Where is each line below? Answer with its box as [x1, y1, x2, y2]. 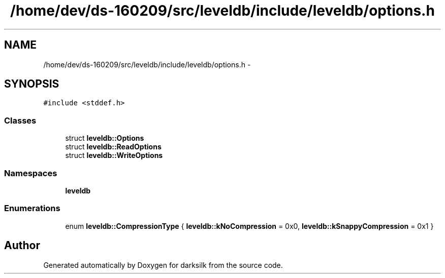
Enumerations [4, 203, 60, 214]
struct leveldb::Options [65, 134, 144, 143]
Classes [4, 115, 37, 126]
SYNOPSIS [4, 77, 59, 91]
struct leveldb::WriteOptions [65, 151, 163, 160]
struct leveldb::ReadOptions [65, 142, 162, 151]
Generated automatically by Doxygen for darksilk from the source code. [43, 260, 283, 269]
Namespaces [4, 168, 57, 178]
